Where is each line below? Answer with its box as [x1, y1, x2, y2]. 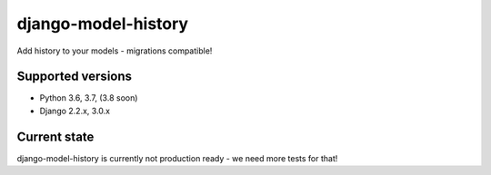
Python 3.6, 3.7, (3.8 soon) [39, 92, 138, 103]
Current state [16, 129, 95, 144]
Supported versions [16, 69, 132, 84]
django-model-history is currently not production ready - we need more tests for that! [16, 152, 338, 163]
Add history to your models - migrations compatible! [16, 45, 213, 56]
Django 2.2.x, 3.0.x [39, 105, 111, 116]
